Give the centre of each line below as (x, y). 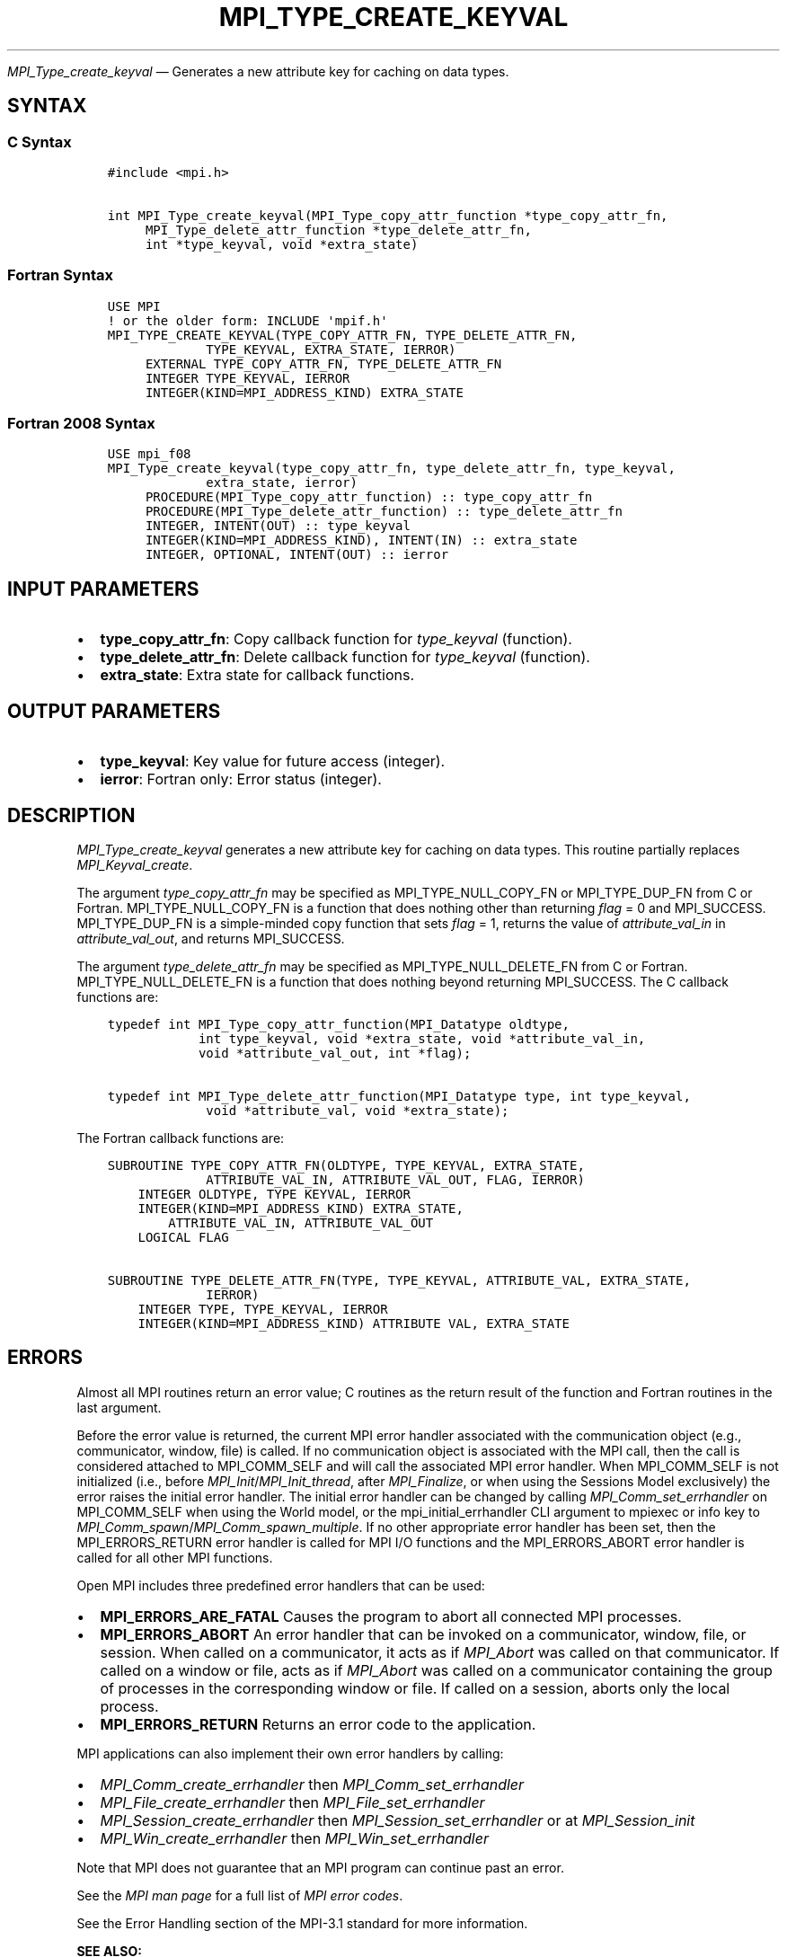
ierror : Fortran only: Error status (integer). (241, 779)
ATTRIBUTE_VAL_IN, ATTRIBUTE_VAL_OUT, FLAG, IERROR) (395, 1180)
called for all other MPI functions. (175, 1557)
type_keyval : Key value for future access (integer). (273, 762)
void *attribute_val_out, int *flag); (335, 1053)
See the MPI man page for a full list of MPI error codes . (240, 1895)
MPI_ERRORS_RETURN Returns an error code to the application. (318, 1724)
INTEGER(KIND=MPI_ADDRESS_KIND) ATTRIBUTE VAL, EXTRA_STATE (354, 1324)
